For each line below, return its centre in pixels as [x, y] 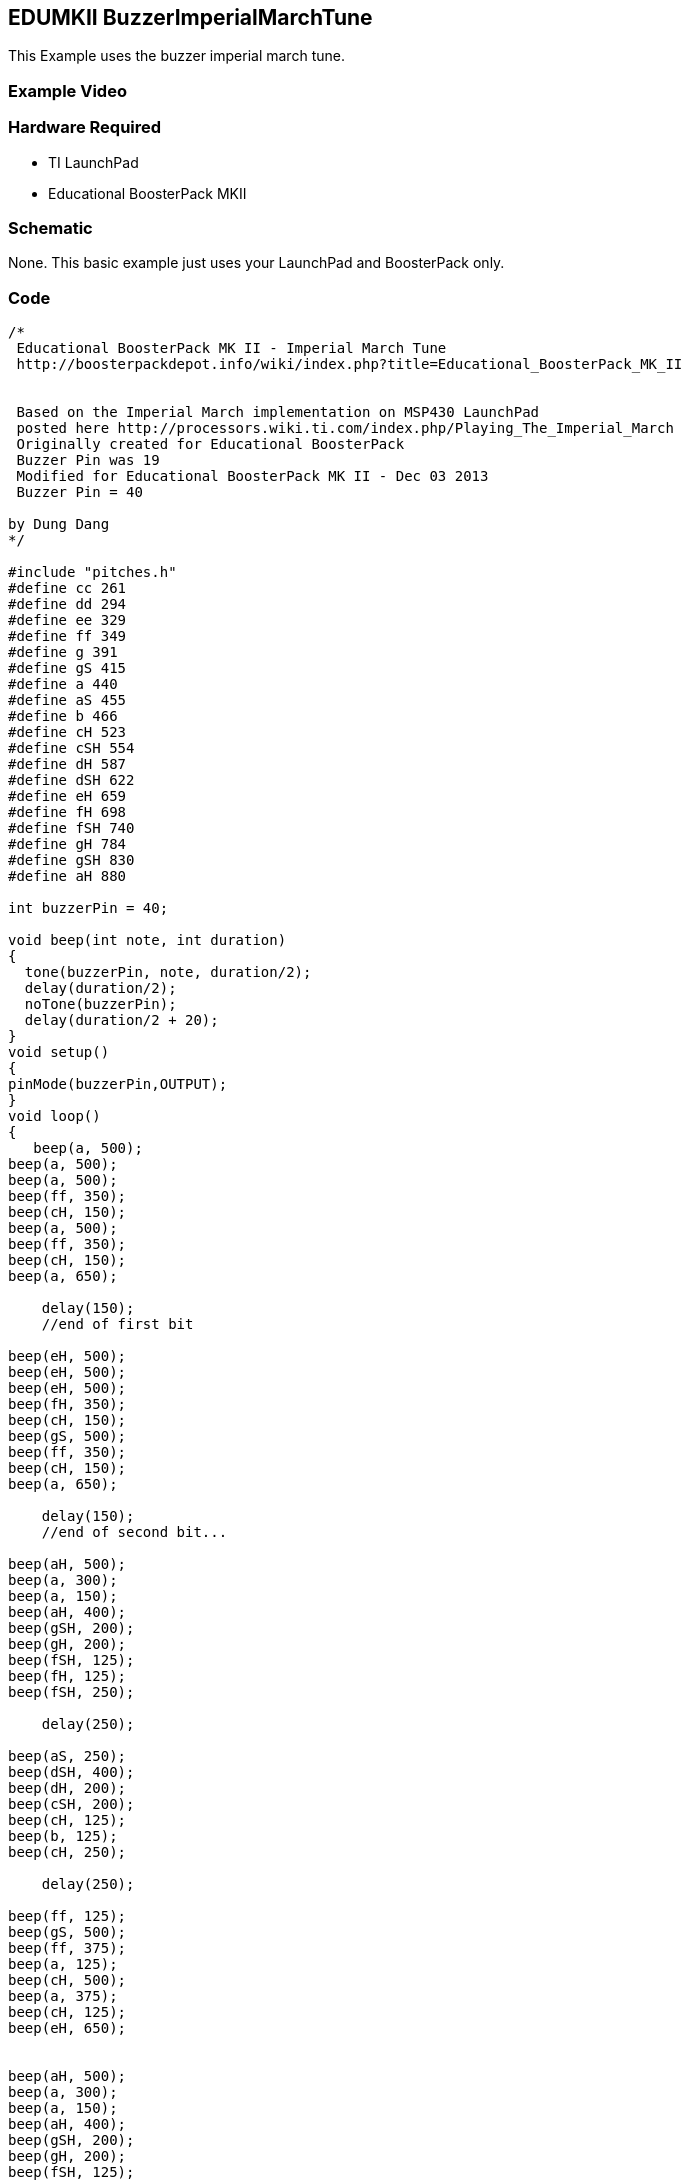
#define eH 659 [67, 796]
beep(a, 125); [63, 1964]
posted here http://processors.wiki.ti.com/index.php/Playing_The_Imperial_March [345, 428]
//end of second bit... [134, 1532]
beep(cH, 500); [67, 1980]
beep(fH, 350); [67, 1404]
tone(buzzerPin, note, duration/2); [168, 972]
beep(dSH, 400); [71, 1772]
